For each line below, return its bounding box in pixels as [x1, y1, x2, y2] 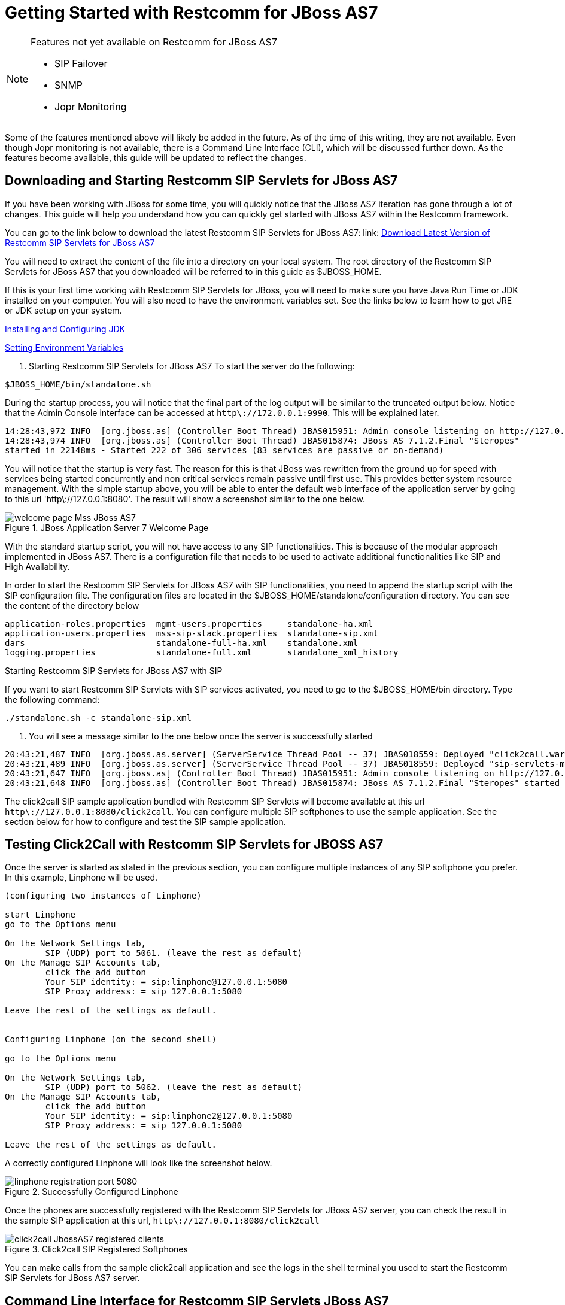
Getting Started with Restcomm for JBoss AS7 [5, 2, 378, 23]
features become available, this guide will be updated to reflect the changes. [5, 152, 306, 163]
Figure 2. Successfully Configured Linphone [5, 1186, 178, 1197]
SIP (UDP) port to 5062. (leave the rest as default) [45, 1082, 303, 1092]
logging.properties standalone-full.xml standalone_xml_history [5, 647, 399, 657]
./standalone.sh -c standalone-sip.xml [5, 712, 192, 723]
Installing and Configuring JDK [5, 323, 125, 334]
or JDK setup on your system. [5, 305, 122, 315]
